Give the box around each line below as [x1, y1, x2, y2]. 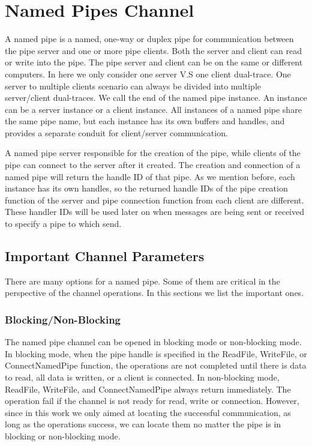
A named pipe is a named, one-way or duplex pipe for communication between [5, 32, 294, 45]
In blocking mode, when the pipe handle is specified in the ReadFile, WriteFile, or [5, 347, 307, 360]
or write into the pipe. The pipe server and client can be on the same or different [5, 56, 303, 68]
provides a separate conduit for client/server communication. [5, 126, 228, 139]
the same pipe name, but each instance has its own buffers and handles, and [5, 115, 285, 127]
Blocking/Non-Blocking [5, 312, 121, 327]
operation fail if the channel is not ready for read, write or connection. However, [5, 394, 299, 407]
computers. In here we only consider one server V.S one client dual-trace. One [5, 67, 291, 80]
